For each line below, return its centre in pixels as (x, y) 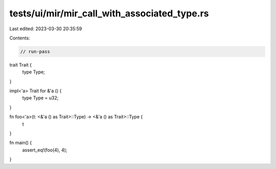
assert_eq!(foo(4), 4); (45, 150)
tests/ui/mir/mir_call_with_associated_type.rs (109, 13)
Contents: (20, 38)
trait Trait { (20, 65)
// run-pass (35, 51)
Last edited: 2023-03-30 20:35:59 (46, 29)
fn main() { (21, 143)
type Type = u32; (40, 98)
